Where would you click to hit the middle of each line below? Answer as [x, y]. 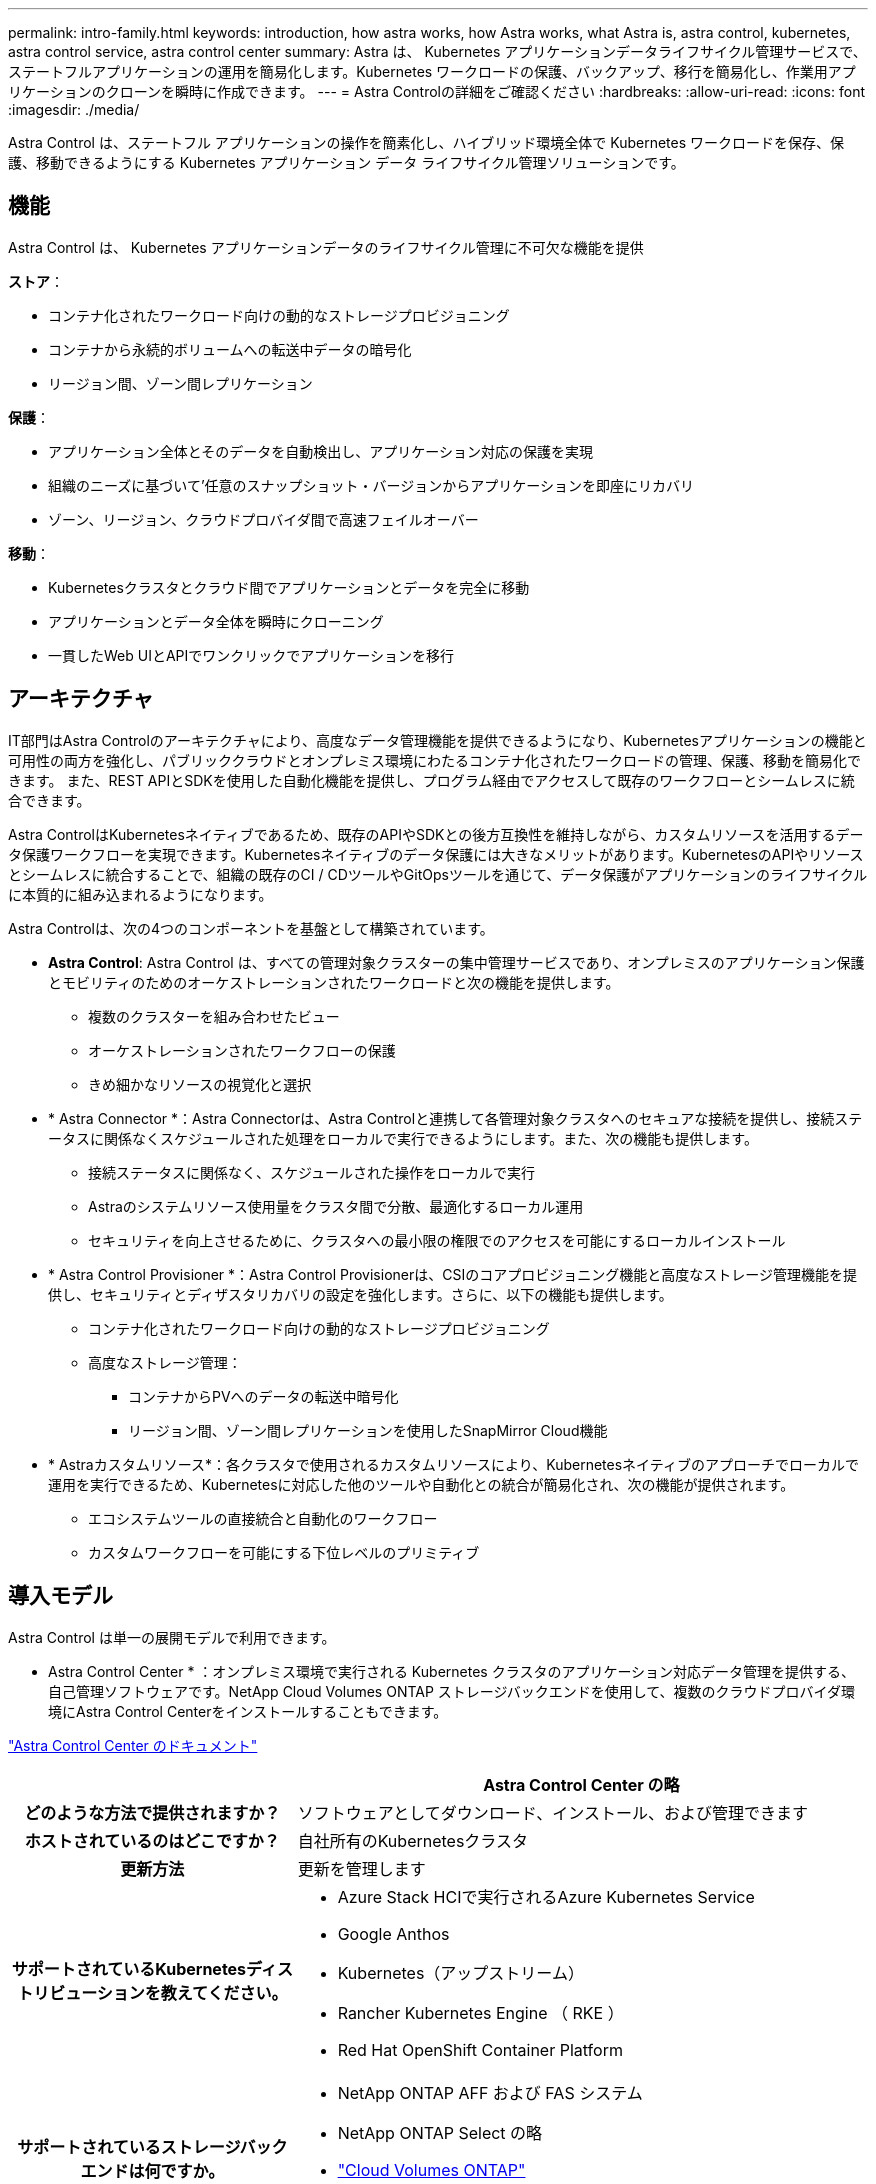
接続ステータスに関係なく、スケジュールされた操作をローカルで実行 [312, 1172]
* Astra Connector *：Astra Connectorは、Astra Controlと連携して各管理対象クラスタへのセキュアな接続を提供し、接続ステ [455, 1118]
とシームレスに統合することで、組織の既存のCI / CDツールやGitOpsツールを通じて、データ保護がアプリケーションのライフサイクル [438, 874]
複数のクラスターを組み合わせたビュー [214, 1016]
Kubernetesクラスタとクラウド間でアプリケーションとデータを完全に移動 [289, 587]
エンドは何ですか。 [152, 2170]
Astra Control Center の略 [581, 1784]
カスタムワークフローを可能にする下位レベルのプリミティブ [284, 1552]
